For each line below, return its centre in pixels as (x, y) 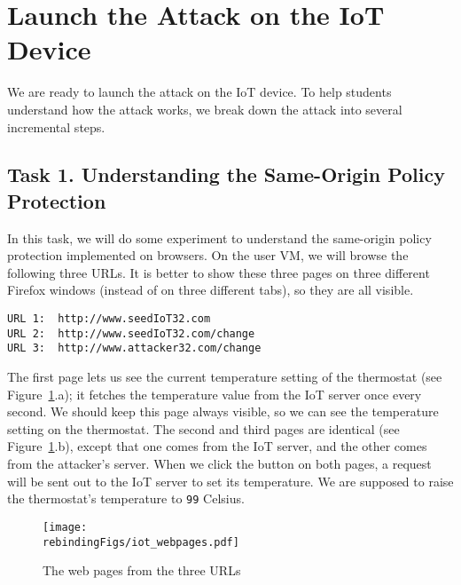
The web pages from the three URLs (142, 570)
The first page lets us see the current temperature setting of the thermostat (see (225, 377)
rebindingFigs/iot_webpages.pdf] (141, 542)
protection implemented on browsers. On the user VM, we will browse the (208, 255)
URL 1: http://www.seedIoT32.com (109, 319)
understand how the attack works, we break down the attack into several (205, 109)
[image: (65, 527)
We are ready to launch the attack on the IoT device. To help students (199, 92)
